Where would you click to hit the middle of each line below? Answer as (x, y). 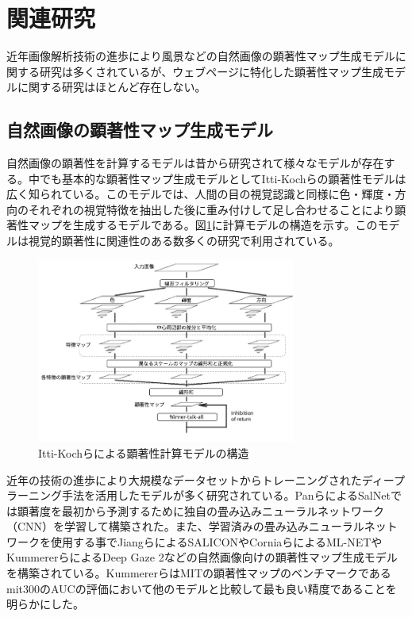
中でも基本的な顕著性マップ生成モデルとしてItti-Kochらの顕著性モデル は (217, 178)
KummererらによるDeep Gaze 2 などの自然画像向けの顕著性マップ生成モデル (202, 557)
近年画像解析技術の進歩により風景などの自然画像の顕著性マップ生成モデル (201, 56)
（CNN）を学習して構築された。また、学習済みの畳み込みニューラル (185, 526)
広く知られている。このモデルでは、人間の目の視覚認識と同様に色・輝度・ (201, 194)
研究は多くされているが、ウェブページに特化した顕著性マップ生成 (212, 71)
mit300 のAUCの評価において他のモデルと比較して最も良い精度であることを (202, 588)
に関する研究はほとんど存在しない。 (112, 87)
